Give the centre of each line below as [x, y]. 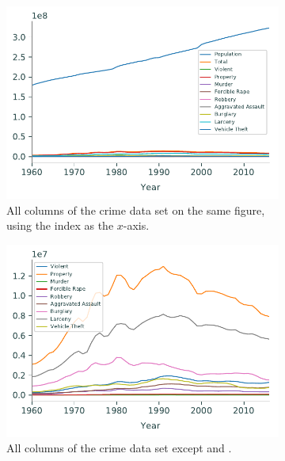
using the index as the [60, 225]
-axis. [136, 225]
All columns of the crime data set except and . [119, 448]
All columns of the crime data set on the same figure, [136, 210]
